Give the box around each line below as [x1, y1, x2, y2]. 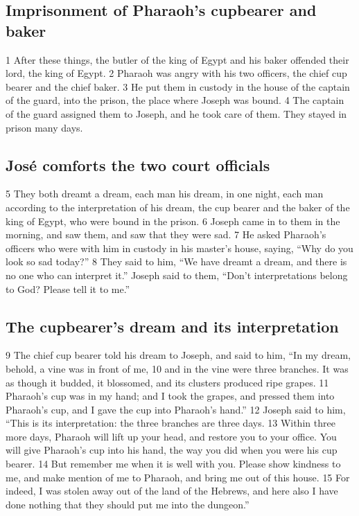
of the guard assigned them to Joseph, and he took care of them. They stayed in [6, 106, 347, 121]
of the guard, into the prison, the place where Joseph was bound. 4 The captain [6, 93, 344, 107]
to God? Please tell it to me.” [6, 281, 130, 296]
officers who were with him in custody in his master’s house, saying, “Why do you [6, 240, 353, 255]
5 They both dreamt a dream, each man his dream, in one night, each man [6, 186, 324, 201]
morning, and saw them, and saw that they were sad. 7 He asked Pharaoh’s [6, 227, 326, 242]
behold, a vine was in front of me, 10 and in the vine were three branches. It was [6, 361, 349, 375]
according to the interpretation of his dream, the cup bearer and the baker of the [6, 199, 350, 214]
